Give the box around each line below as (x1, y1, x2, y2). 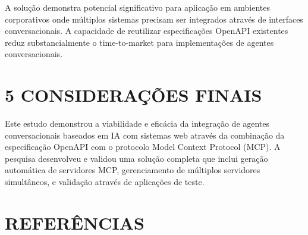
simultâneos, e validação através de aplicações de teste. (5, 176, 205, 188)
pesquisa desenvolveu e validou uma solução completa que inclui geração (5, 152, 268, 164)
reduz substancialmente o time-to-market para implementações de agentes (5, 36, 274, 48)
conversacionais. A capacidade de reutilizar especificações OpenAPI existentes (5, 24, 288, 37)
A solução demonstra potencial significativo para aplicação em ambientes (5, 1, 271, 13)
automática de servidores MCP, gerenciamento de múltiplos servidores (5, 164, 260, 176)
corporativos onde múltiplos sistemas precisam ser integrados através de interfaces (5, 12, 303, 25)
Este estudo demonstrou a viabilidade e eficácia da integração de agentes (5, 117, 270, 130)
